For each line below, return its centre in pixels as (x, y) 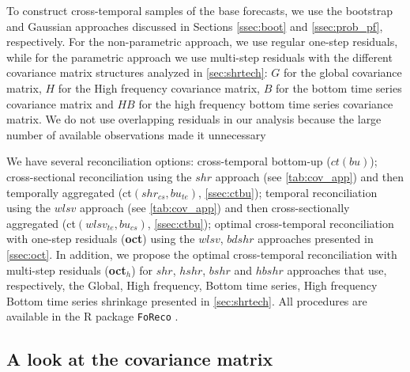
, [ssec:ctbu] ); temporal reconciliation (288, 192)
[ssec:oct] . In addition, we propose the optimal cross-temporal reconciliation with (202, 254)
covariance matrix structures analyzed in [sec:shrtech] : (137, 72)
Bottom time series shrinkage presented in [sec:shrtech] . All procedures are (187, 300)
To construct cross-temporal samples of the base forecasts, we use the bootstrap (199, 10)
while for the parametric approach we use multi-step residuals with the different (199, 57)
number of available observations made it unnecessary (136, 134)
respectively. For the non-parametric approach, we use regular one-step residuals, (202, 42)
